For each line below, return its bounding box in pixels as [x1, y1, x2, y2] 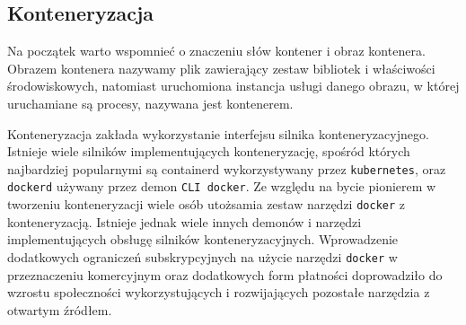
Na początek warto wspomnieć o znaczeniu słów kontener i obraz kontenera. [7, 41, 426, 60]
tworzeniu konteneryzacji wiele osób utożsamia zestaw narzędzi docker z [7, 195, 406, 214]
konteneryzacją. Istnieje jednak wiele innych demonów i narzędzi [7, 212, 362, 231]
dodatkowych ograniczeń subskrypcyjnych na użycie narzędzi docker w [7, 247, 398, 266]
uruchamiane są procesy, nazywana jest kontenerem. [7, 93, 294, 112]
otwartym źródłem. [7, 300, 112, 319]
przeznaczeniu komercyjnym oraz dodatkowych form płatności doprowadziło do [7, 265, 443, 284]
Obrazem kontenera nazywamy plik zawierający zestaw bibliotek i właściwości [7, 58, 435, 77]
